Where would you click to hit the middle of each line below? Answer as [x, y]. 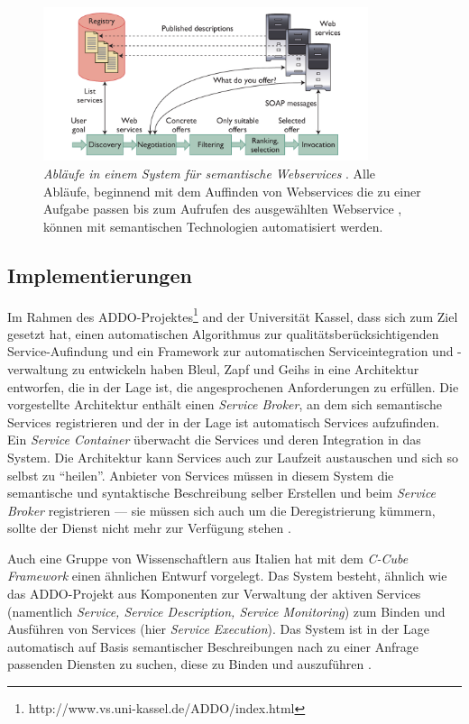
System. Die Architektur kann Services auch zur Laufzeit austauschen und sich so [233, 457]
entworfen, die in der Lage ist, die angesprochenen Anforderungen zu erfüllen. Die [233, 386]
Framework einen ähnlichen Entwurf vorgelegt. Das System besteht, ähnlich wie [227, 576]
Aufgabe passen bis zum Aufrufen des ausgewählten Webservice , [223, 209]
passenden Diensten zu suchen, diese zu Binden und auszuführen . [189, 664]
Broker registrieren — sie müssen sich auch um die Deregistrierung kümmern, [221, 510]
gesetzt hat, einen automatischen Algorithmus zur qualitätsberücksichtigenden [223, 333]
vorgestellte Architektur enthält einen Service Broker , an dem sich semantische [225, 404]
